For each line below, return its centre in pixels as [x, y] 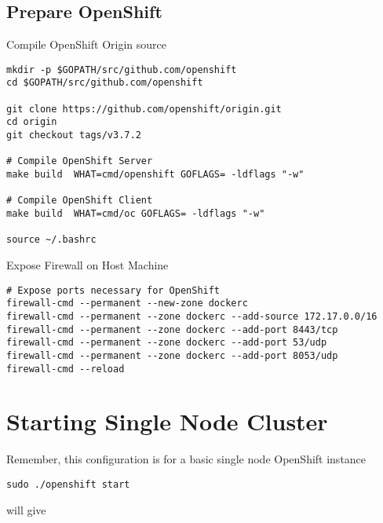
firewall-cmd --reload [66, 369]
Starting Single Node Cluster [167, 421]
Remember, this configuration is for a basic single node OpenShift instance [186, 459]
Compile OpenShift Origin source [86, 44]
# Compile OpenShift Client [80, 201]
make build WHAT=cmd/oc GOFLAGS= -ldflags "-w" [136, 214]
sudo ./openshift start [68, 484]
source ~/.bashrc [51, 240]
